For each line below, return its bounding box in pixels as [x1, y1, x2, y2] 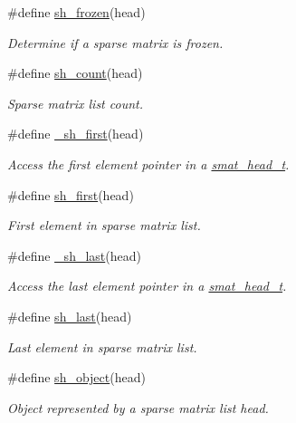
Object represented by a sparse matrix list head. [7, 398, 269, 417]
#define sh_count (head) [7, 63, 143, 82]
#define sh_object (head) [7, 368, 146, 387]
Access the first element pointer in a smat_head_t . [7, 154, 290, 173]
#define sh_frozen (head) [7, 3, 146, 21]
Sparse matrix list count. [7, 93, 143, 112]
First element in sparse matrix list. [7, 216, 201, 235]
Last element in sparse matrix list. [7, 337, 197, 356]
